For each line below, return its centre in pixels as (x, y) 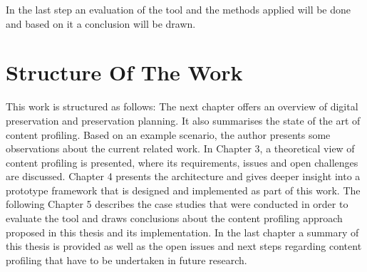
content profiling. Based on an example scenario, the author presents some (168, 134)
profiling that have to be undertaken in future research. (126, 260)
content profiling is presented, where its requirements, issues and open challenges (182, 162)
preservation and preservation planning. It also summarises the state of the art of (183, 120)
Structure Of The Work (124, 72)
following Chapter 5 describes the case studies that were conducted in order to (177, 204)
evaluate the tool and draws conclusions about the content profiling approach (174, 218)
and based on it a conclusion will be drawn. (101, 23)
